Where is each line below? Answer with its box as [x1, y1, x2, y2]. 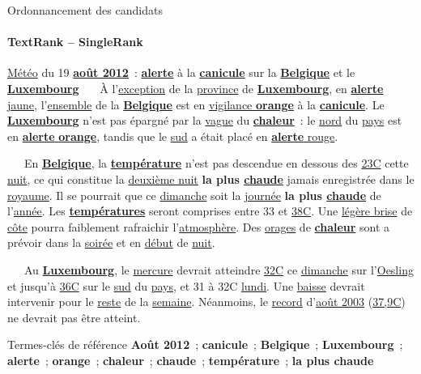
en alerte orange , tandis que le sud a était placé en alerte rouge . [7, 127, 338, 144]
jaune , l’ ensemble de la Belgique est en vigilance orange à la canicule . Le [7, 96, 385, 113]
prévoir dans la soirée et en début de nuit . [7, 234, 215, 251]
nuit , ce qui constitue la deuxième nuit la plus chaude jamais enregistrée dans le [7, 170, 415, 187]
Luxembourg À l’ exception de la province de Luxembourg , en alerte [7, 79, 384, 96]
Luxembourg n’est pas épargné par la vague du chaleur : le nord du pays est [7, 112, 402, 129]
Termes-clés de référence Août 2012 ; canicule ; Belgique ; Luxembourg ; [7, 336, 403, 353]
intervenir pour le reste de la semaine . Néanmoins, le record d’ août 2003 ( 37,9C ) [7, 293, 406, 310]
